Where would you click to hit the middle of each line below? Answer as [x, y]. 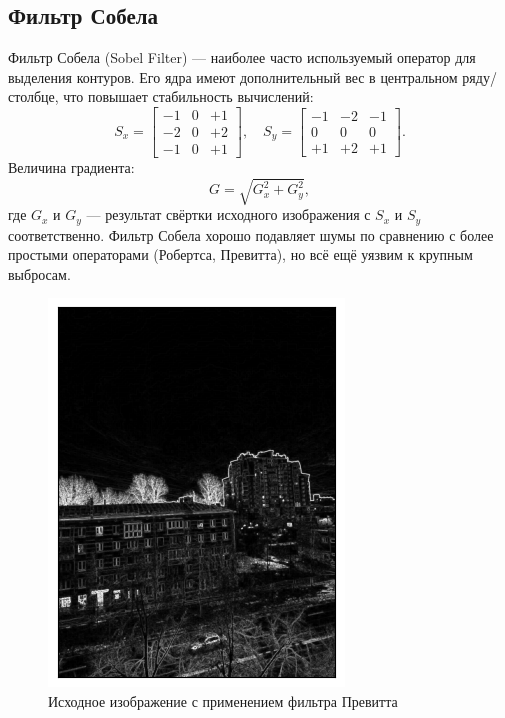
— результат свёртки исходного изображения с [228, 214]
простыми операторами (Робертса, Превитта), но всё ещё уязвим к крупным [240, 254]
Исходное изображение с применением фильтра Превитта [223, 700]
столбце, [33, 96]
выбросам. [39, 273]
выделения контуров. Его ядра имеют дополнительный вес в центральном [233, 76]
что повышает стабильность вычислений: [188, 96]
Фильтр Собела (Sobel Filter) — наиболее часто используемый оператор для [242, 57]
